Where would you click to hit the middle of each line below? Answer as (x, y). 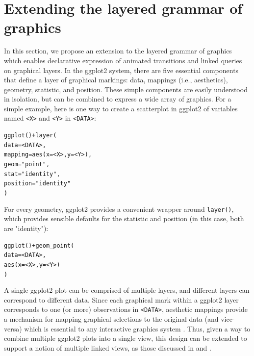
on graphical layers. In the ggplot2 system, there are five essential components (121, 70)
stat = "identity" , (32, 174)
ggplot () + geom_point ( (39, 245)
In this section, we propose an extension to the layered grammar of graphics (118, 51)
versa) (13, 328)
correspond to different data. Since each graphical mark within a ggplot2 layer (121, 299)
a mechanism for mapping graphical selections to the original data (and (111, 319)
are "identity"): (26, 228)
